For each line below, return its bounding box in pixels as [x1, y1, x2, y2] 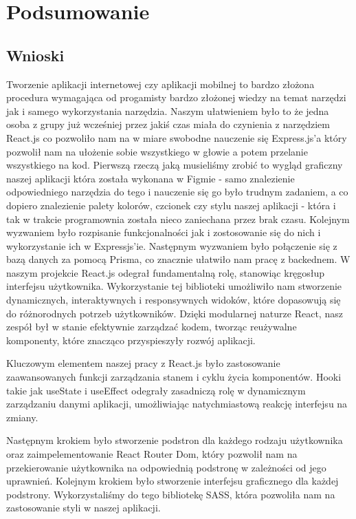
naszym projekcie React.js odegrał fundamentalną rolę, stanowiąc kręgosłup [6, 265, 325, 279]
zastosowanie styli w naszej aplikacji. [6, 500, 161, 515]
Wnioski [6, 44, 65, 65]
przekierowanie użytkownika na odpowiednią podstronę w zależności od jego [6, 460, 326, 474]
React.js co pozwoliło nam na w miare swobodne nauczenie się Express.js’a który [6, 130, 347, 145]
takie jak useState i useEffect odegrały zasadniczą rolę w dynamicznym [6, 383, 306, 397]
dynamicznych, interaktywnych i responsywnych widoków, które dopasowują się [6, 293, 341, 307]
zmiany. [6, 410, 38, 424]
